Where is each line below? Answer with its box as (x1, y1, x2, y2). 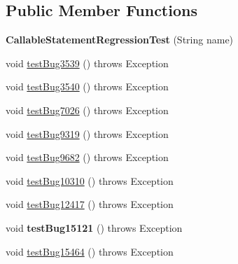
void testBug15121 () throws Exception (6, 220, 183, 235)
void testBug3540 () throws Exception (6, 79, 169, 94)
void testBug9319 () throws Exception (6, 126, 169, 141)
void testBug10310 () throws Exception (6, 173, 174, 188)
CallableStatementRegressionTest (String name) (6, 32, 234, 47)
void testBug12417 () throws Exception (6, 197, 174, 211)
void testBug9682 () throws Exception (6, 150, 169, 165)
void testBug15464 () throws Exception (6, 244, 174, 258)
